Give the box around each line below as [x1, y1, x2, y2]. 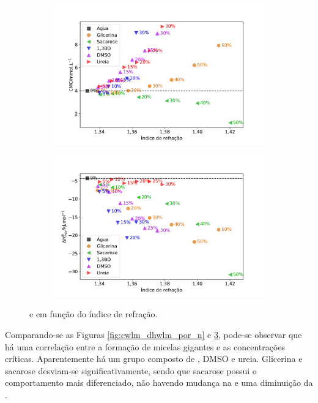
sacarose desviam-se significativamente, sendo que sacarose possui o [5, 364, 257, 377]
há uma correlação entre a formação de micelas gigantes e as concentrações [5, 340, 286, 353]
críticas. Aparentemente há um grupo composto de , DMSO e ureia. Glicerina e [5, 352, 303, 365]
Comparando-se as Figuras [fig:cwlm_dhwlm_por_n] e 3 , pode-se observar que [5, 328, 302, 341]
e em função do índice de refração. [29, 307, 158, 320]
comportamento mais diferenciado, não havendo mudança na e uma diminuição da [5, 376, 313, 389]
